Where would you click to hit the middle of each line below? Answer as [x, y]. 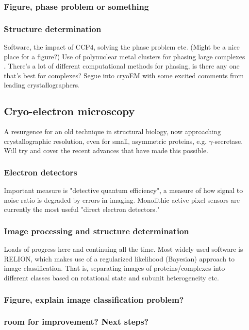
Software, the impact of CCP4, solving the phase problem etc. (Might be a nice [122, 47]
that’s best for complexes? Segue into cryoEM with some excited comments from [124, 75]
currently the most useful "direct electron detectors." [82, 209]
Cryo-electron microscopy [69, 111]
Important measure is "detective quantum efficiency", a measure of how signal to [124, 190]
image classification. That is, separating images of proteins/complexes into [115, 268]
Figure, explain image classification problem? [94, 299]
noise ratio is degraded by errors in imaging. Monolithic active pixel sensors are [122, 200]
